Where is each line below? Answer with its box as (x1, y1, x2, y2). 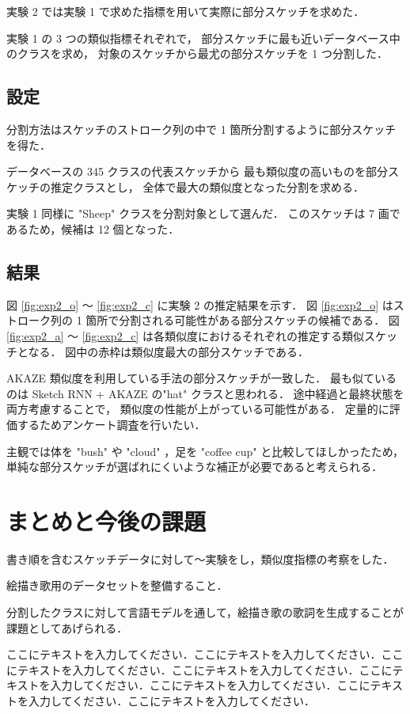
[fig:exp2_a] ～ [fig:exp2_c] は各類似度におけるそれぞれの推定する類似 (6, 327, 364, 344)
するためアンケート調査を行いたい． (17, 416, 206, 432)
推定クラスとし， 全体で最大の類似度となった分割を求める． (50, 178, 364, 195)
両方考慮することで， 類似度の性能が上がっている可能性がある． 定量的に (6, 401, 389, 417)
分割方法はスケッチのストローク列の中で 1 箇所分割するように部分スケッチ (6, 120, 397, 137)
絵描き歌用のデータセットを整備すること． (6, 577, 228, 594)
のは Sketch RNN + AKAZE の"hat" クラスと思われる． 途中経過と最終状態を (6, 385, 404, 401)
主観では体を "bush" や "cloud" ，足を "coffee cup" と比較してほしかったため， (6, 442, 404, 459)
